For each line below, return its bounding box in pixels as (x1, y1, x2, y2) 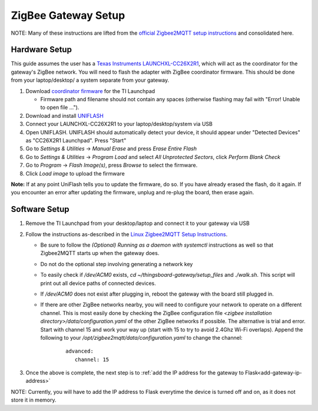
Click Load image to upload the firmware (25, 170, 125, 177)
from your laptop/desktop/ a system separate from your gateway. (11, 77, 170, 84)
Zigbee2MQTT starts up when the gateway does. (40, 250, 160, 257)
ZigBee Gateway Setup (11, 9, 125, 22)
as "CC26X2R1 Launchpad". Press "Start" (25, 137, 127, 144)
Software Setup (11, 204, 70, 214)
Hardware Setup (11, 45, 72, 55)
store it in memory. (11, 396, 57, 403)
